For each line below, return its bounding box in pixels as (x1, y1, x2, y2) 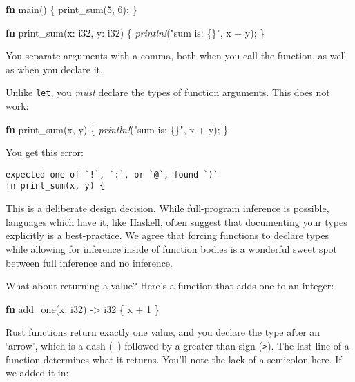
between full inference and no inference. (6, 255, 173, 269)
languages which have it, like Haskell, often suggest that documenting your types (6, 214, 347, 229)
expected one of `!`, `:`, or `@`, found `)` (6, 169, 218, 180)
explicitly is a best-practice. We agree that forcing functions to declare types (6, 228, 329, 242)
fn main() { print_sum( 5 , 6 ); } (6, 2, 137, 16)
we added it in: (6, 365, 69, 380)
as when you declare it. (6, 61, 103, 76)
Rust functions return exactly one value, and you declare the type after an (6, 325, 320, 339)
